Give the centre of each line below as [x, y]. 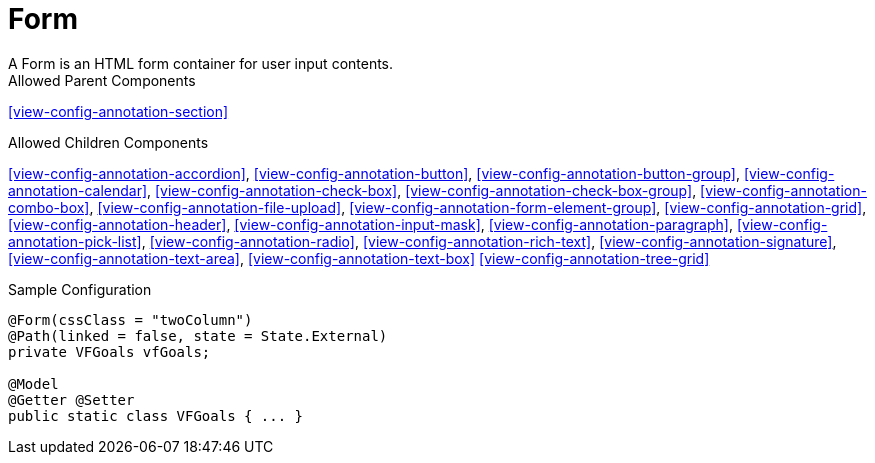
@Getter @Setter [71, 399]
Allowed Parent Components [102, 80]
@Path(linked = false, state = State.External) [198, 335]
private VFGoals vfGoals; [109, 351]
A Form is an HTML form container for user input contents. [201, 63]
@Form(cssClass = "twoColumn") [130, 319]
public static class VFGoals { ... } [156, 415]
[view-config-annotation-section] [118, 111]
